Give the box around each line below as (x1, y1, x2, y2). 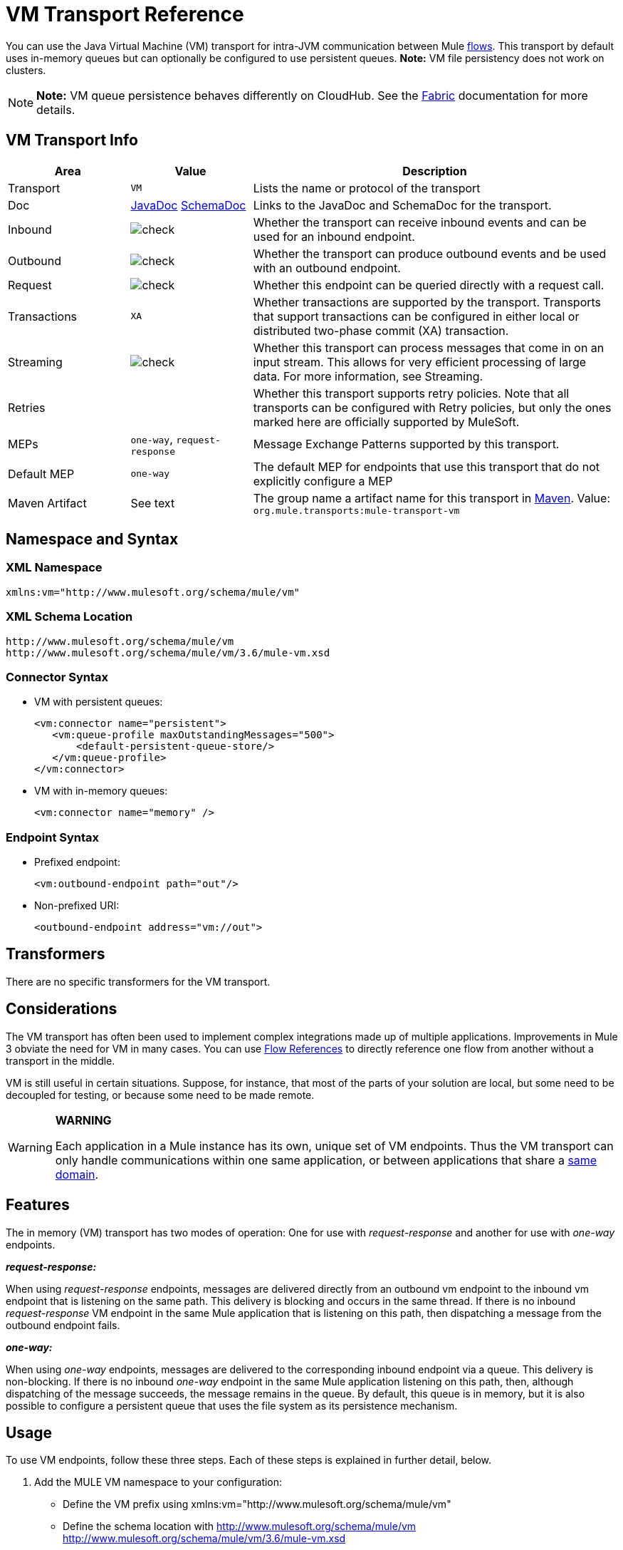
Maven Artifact (8, 496, 87, 511)
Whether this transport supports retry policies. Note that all (253, 386, 570, 401)
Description (402, 163, 467, 178)
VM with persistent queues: (34, 696, 163, 708)
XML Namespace (6, 560, 103, 575)
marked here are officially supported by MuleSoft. (253, 414, 520, 429)
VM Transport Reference (6, 2, 244, 26)
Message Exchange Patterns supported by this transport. (253, 437, 560, 452)
